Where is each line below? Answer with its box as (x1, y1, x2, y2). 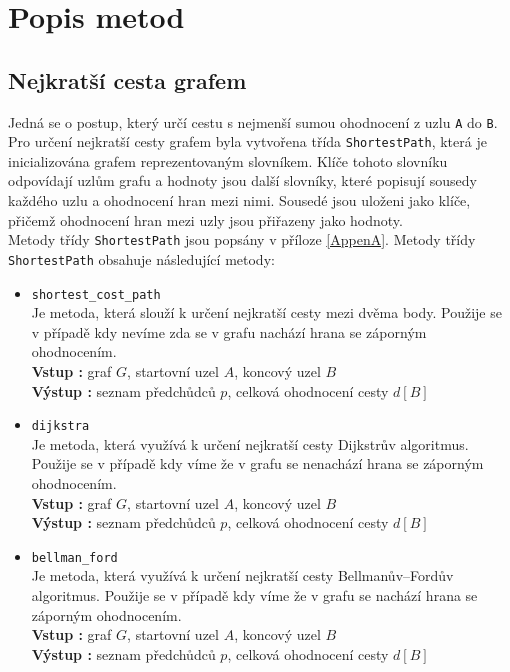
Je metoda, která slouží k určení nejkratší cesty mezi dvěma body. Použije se (31, 302, 502, 323)
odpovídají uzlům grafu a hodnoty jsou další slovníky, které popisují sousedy (8, 170, 477, 191)
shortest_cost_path (31, 287, 161, 302)
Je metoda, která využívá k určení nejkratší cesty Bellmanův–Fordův (31, 565, 454, 586)
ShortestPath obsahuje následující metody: (8, 248, 275, 269)
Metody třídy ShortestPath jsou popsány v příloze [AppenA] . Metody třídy (8, 229, 476, 250)
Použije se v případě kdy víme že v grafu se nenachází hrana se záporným (31, 453, 484, 474)
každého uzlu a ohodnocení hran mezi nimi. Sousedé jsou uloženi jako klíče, (8, 190, 471, 211)
